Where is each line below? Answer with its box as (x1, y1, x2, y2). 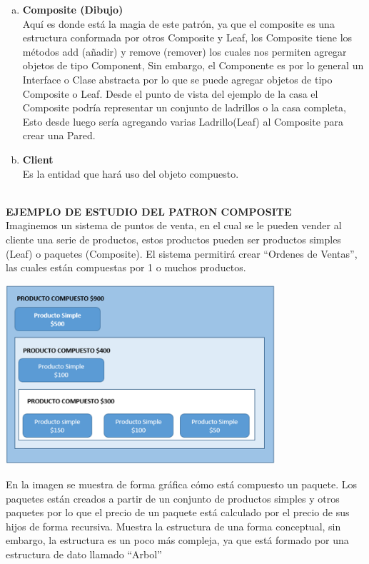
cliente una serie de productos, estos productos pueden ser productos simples (6, 231, 341, 246)
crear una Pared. (22, 128, 96, 143)
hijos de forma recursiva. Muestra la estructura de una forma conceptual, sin (6, 518, 341, 533)
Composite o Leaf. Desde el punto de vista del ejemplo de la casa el (22, 86, 318, 101)
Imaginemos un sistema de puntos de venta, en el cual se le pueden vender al (6, 218, 342, 233)
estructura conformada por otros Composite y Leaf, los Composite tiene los (22, 30, 353, 45)
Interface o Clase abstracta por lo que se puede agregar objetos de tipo (22, 71, 333, 86)
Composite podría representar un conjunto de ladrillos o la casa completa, (22, 100, 346, 115)
